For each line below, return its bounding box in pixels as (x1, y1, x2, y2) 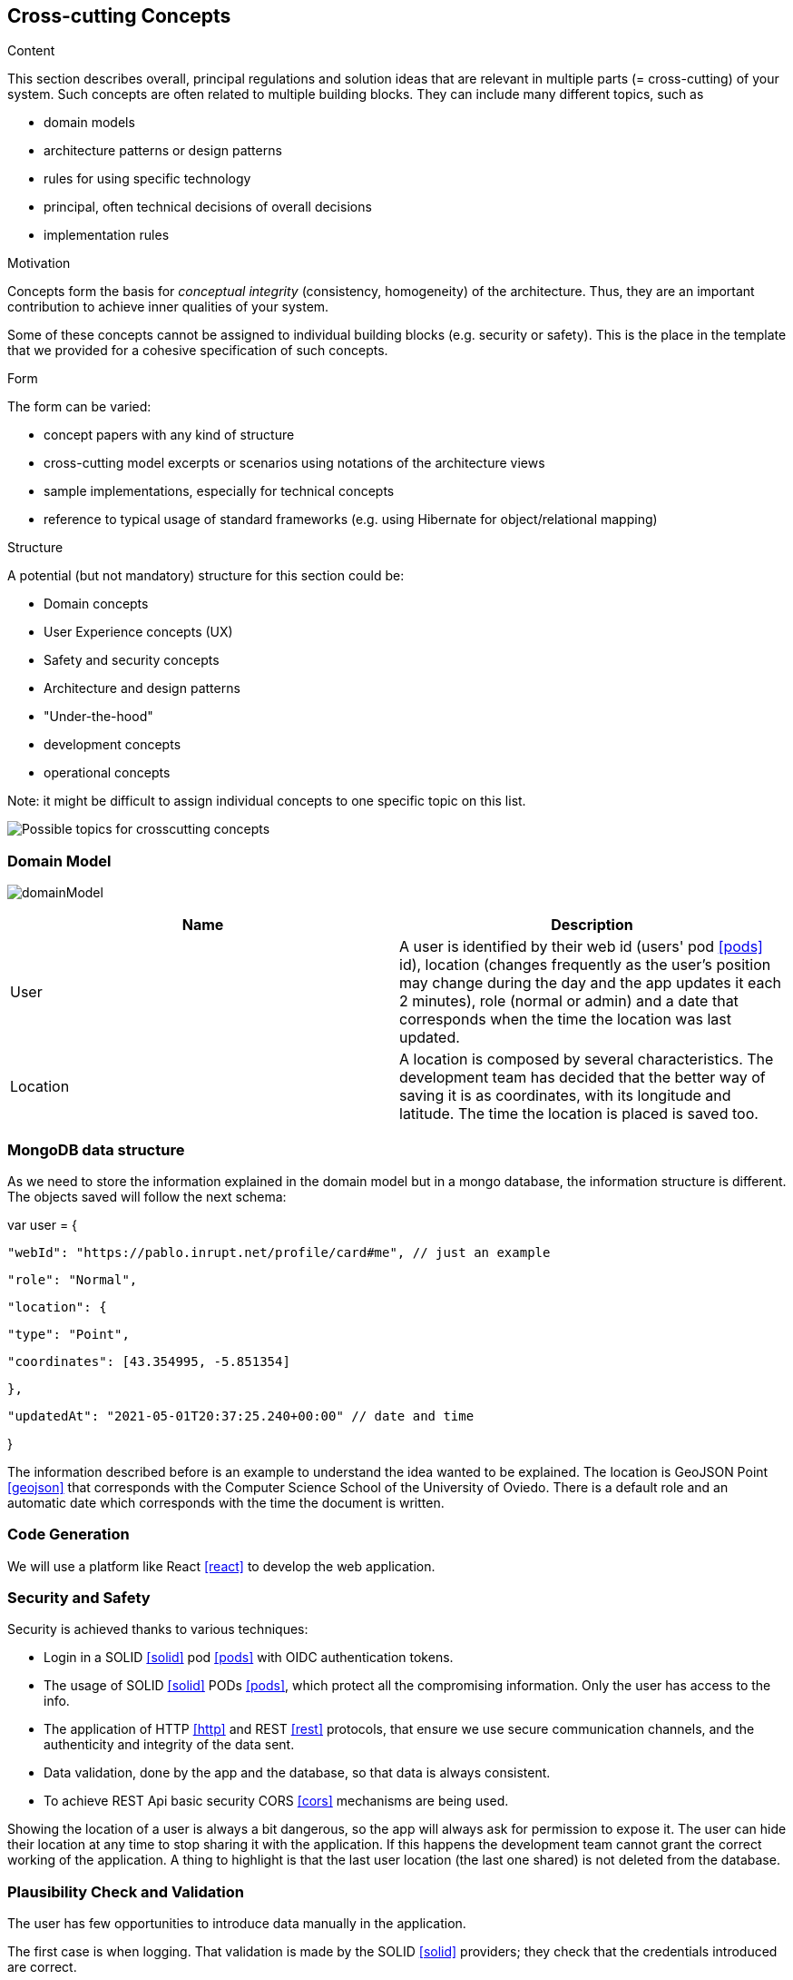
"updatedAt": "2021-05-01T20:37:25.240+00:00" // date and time (7, 1408, 475, 1423)
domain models (44, 114, 135, 131)
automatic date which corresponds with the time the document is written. (7, 1494, 445, 1510)
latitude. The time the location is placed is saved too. (399, 1104, 759, 1124)
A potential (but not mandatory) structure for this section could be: (7, 568, 405, 584)
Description (551, 916, 633, 935)
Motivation (7, 255, 71, 272)
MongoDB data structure (7, 1140, 185, 1159)
